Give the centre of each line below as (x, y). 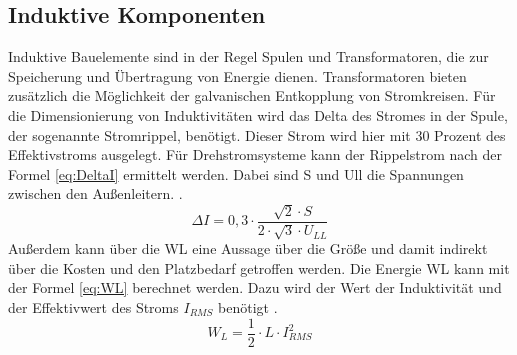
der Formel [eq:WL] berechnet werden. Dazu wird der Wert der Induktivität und (255, 287)
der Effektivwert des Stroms (93, 306)
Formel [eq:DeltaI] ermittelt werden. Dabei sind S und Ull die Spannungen (236, 173)
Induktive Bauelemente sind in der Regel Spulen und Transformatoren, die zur (248, 56)
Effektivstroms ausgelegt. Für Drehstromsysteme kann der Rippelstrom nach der (255, 154)
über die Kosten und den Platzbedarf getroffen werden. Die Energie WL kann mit (259, 267)
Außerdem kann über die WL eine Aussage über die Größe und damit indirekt (248, 248)
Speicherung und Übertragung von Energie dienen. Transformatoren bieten (237, 75)
